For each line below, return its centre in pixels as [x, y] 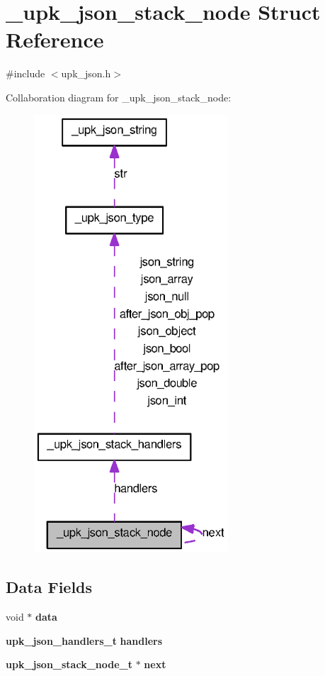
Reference [55, 39]
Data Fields [49, 587]
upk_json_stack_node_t [69, 664]
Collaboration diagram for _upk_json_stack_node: [119, 97]
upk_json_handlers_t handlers [84, 640]
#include [25, 73]
